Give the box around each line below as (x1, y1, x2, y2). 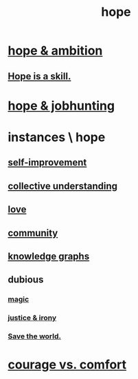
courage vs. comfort (8, 357, 127, 373)
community (8, 227, 58, 238)
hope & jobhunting (8, 98, 115, 114)
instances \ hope (8, 129, 106, 145)
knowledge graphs (8, 250, 90, 262)
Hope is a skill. (8, 70, 71, 82)
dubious (8, 274, 44, 286)
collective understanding (8, 180, 118, 192)
